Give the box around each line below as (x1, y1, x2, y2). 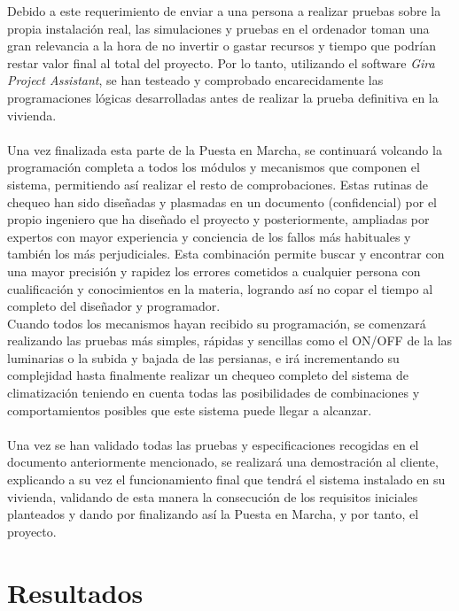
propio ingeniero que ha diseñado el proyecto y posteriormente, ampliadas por (7, 210, 430, 228)
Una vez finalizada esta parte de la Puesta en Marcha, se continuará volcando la (7, 140, 442, 159)
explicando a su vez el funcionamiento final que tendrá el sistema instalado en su (7, 470, 446, 489)
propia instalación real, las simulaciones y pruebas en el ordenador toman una (7, 19, 430, 37)
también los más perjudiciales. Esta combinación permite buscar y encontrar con (7, 244, 445, 263)
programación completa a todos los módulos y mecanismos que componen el (7, 158, 420, 176)
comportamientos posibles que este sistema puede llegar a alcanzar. (7, 400, 372, 419)
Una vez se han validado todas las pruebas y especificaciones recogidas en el (7, 435, 419, 453)
